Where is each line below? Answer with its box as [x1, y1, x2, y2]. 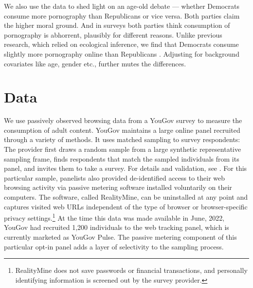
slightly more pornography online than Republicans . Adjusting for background [4, 48, 240, 59]
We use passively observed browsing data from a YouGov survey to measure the [4, 115, 242, 125]
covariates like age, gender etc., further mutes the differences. [4, 58, 186, 68]
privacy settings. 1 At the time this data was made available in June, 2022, [4, 211, 225, 223]
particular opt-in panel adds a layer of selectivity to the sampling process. [4, 241, 224, 251]
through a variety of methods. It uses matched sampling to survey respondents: [4, 134, 240, 144]
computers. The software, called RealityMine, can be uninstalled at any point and [4, 192, 248, 202]
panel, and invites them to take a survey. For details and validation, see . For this [4, 163, 247, 173]
